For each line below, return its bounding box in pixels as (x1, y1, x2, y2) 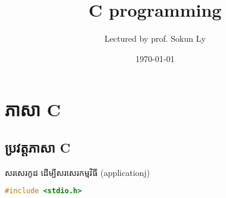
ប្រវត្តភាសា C (5, 138, 70, 156)
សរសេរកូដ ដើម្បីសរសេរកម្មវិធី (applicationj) (5, 166, 150, 178)
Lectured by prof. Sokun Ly (104, 32, 206, 45)
